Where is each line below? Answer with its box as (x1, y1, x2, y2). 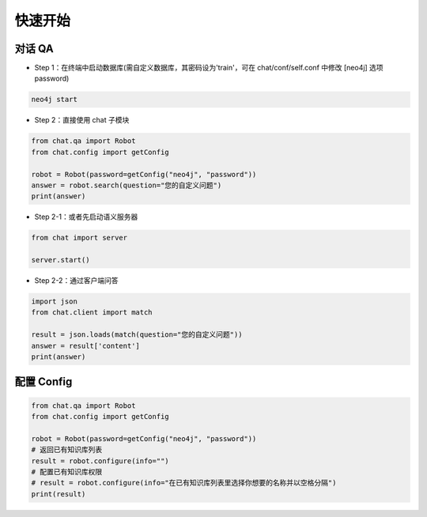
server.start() (31, 255, 90, 265)
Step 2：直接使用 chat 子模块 (34, 115, 130, 125)
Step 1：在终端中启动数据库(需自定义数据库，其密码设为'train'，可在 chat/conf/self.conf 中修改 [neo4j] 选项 (34, 63, 384, 73)
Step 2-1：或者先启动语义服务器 (34, 212, 138, 221)
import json (31, 297, 78, 306)
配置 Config (14, 375, 73, 389)
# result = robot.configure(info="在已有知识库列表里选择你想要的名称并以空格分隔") (31, 478, 337, 488)
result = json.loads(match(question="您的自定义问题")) (31, 330, 243, 339)
